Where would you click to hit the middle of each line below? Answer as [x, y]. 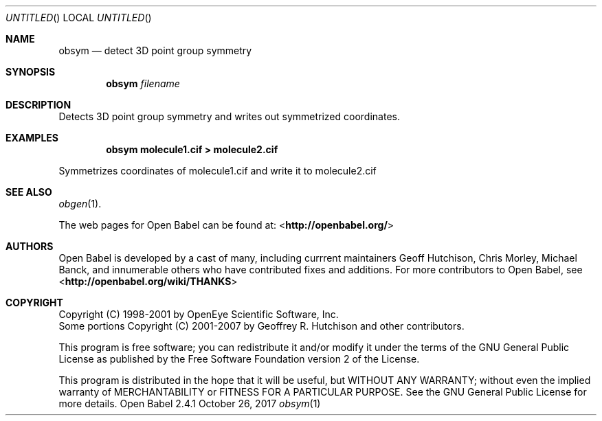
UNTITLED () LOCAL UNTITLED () [79, 18]
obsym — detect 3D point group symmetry [155, 50]
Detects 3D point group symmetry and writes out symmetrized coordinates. [229, 116]
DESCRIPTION [38, 105]
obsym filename [143, 83]
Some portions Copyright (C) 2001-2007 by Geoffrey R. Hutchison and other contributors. [261, 326]
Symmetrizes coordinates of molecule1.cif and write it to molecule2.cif [218, 171]
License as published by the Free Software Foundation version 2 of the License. [239, 359]
